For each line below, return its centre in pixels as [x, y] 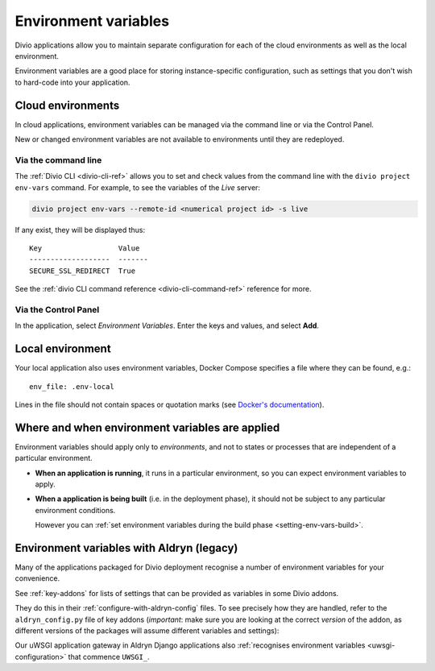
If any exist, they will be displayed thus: [80, 230]
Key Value [85, 248]
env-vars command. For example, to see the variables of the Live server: [138, 187]
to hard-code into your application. [72, 82]
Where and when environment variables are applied [147, 427]
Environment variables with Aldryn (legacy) [126, 548]
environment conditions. [75, 510]
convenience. [37, 578]
